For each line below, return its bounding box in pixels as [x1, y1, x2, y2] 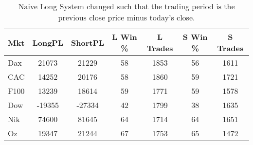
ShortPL [71, 36, 105, 48]
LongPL [32, 36, 64, 48]
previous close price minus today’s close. [58, 12, 195, 23]
